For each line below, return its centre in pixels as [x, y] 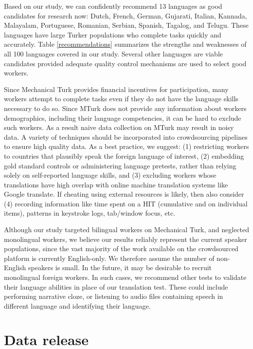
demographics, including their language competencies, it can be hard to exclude [123, 118]
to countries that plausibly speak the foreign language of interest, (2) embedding [124, 156]
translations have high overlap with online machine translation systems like [116, 184]
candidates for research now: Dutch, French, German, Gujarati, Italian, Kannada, [126, 15]
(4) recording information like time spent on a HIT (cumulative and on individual [126, 203]
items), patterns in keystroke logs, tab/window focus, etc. [90, 213]
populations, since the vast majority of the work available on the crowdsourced [121, 248]
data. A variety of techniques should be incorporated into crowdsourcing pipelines [126, 137]
